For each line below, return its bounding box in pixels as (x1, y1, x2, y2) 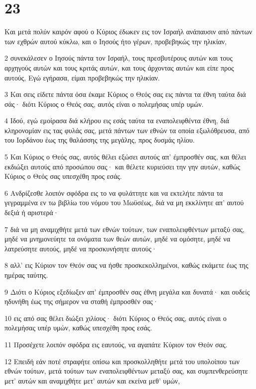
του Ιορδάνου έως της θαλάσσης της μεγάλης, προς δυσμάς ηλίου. (4, 135, 195, 145)
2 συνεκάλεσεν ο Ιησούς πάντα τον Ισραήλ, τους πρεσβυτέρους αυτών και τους (4, 53, 233, 63)
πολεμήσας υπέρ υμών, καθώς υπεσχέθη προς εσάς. (4, 322, 152, 333)
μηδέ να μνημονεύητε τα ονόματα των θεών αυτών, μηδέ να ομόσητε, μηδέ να (4, 233, 230, 244)
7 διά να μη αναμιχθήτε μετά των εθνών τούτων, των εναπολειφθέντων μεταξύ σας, (4, 224, 245, 234)
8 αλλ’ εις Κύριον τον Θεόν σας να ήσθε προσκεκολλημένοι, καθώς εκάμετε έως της (4, 260, 249, 270)
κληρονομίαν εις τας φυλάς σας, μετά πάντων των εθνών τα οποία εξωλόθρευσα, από (4, 125, 250, 135)
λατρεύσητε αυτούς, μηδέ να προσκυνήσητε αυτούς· (4, 243, 157, 253)
